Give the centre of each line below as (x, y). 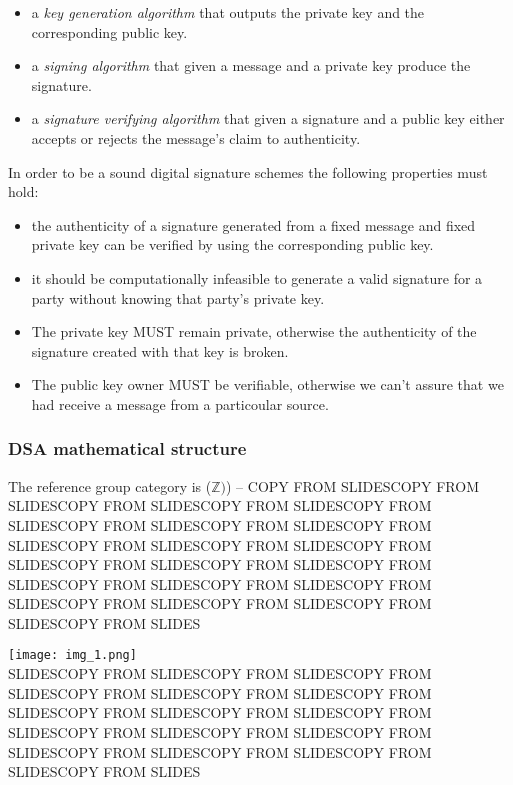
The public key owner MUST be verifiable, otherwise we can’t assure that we (267, 384)
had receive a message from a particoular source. (180, 403)
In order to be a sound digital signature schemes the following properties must (248, 171)
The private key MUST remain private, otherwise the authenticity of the (254, 331)
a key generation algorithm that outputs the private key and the (228, 12)
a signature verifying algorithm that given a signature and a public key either (268, 118)
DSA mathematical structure (127, 448)
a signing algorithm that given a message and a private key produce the (251, 65)
